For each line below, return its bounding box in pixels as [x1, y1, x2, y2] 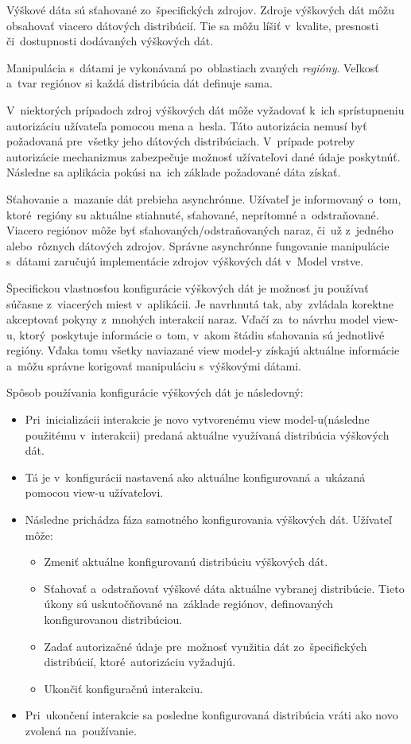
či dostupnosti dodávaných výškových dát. [6, 33, 214, 49]
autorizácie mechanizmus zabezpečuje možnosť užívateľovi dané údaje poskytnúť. [6, 148, 401, 165]
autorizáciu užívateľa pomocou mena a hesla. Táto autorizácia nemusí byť [6, 117, 367, 134]
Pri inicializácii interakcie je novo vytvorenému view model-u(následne [25, 411, 370, 428]
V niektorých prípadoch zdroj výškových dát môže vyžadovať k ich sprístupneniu [6, 101, 405, 118]
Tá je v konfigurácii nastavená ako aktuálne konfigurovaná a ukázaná [25, 468, 366, 485]
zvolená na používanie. [25, 722, 137, 738]
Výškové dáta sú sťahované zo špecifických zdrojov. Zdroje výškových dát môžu [6, 2, 395, 17]
